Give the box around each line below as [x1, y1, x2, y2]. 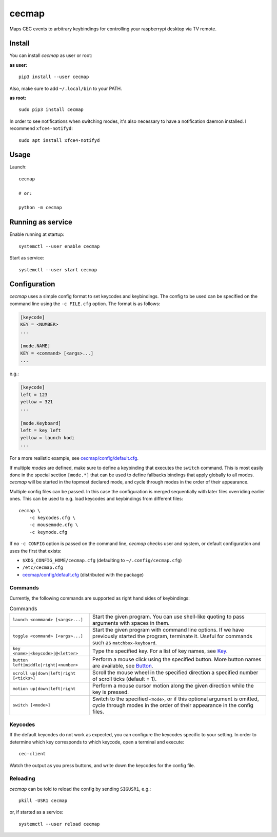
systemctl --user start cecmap [18, 267, 97, 272]
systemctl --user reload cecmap [18, 821, 100, 827]
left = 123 [20, 392, 48, 398]
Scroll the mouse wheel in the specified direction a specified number [92, 668, 259, 676]
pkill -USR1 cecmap [18, 798, 68, 804]
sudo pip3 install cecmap [18, 107, 84, 113]
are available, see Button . [92, 662, 153, 669]
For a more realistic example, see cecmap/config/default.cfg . [9, 455, 138, 461]
